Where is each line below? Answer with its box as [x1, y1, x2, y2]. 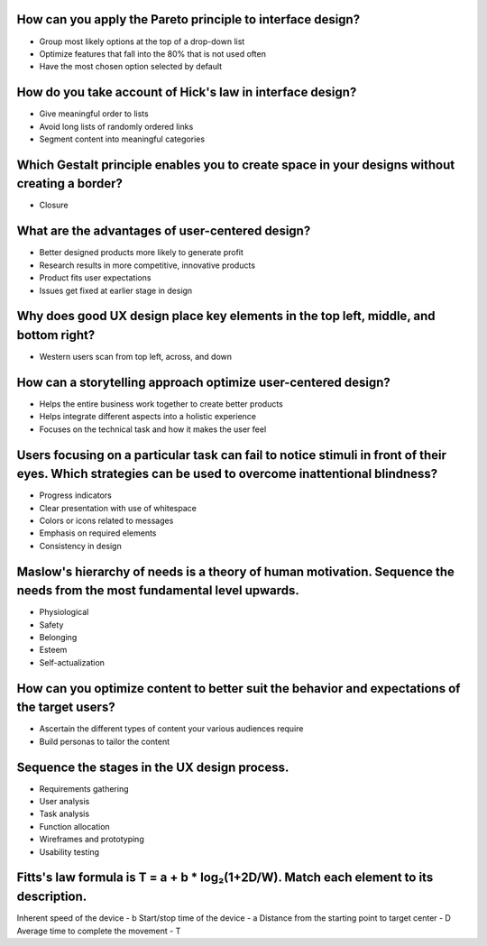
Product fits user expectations [39, 272, 152, 283]
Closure [39, 199, 69, 211]
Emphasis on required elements [39, 528, 157, 538]
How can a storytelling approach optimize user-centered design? [16, 374, 391, 390]
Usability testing [39, 846, 99, 857]
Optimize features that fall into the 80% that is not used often [39, 48, 266, 59]
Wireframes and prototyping [39, 834, 144, 845]
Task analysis [39, 808, 90, 820]
